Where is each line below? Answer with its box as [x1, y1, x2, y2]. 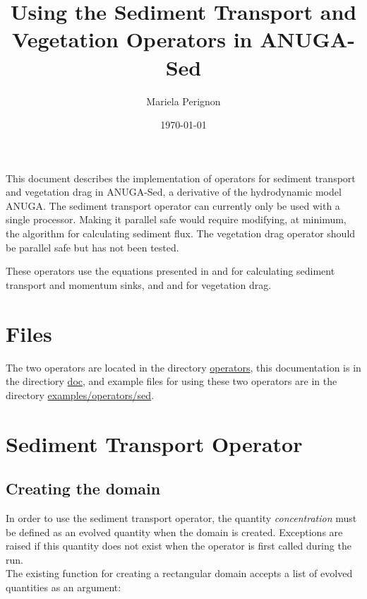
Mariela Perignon [146, 93, 221, 108]
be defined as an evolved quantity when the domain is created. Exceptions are [6, 524, 343, 539]
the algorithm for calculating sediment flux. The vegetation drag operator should [6, 226, 356, 241]
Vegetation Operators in [12, 25, 253, 54]
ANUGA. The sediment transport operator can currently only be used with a [6, 198, 340, 213]
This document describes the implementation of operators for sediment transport [6, 170, 356, 185]
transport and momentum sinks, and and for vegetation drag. [6, 277, 272, 292]
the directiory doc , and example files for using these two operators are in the [6, 374, 337, 389]
